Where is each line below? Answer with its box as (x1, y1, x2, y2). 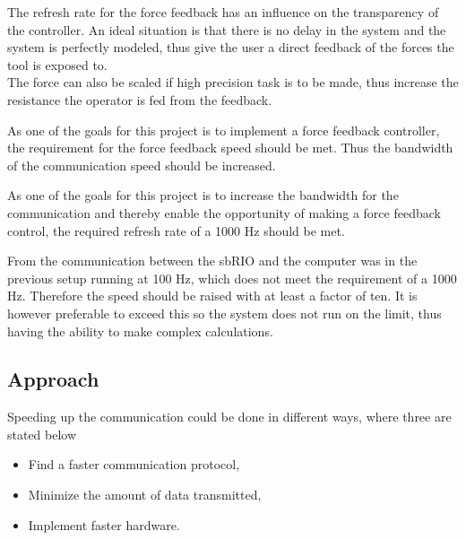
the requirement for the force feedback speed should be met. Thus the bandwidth (7, 138, 453, 157)
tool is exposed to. (7, 55, 108, 74)
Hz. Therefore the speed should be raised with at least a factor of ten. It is (7, 286, 418, 305)
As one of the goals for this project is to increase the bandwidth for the (7, 186, 399, 205)
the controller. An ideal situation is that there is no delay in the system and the (7, 20, 446, 39)
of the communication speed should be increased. (7, 155, 276, 174)
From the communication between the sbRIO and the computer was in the (7, 251, 418, 270)
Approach (7, 365, 99, 393)
